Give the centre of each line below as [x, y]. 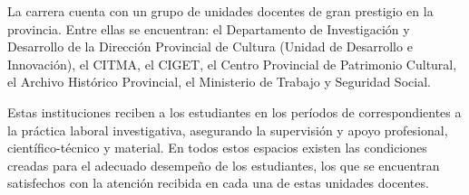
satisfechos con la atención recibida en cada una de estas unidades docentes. [218, 183]
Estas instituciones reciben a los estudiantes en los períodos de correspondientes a [234, 111]
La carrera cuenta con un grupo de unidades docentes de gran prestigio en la [220, 11]
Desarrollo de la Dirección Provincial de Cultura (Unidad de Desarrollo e [210, 46]
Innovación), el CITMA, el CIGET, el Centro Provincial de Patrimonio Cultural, [232, 64]
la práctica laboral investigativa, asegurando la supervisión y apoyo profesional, [228, 130]
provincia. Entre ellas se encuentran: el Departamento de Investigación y [209, 28]
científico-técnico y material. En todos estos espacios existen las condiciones [217, 148]
